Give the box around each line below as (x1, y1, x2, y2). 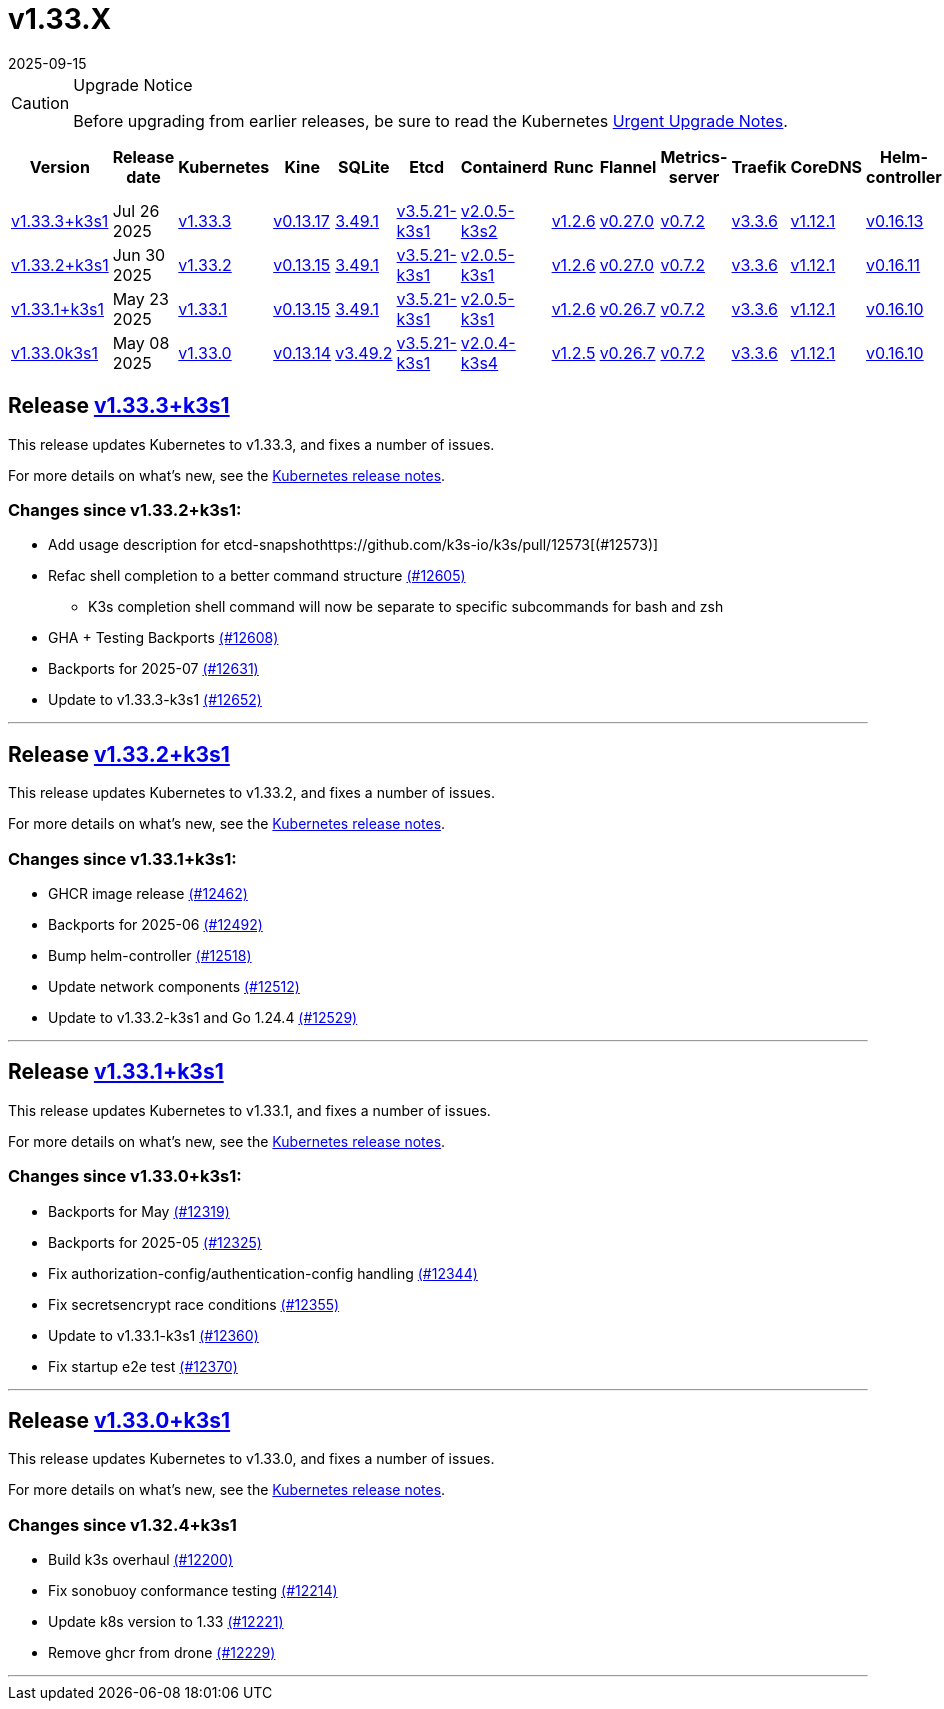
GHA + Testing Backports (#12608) (48, 629, 279, 647)
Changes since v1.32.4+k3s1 (8, 1514, 237, 1535)
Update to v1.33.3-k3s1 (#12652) (48, 691, 262, 709)
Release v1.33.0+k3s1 (8, 1407, 231, 1433)
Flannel (599, 156, 657, 177)
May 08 (112, 332, 170, 353)
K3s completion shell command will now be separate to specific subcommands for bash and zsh (88, 598, 724, 616)
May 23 (112, 288, 169, 309)
